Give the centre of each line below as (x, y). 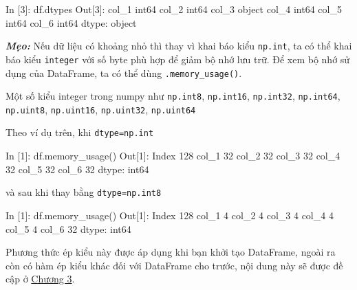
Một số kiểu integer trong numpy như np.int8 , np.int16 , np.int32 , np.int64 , (173, 96)
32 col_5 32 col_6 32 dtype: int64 (77, 169)
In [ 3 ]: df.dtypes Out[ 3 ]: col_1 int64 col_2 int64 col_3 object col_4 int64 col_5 (174, 9)
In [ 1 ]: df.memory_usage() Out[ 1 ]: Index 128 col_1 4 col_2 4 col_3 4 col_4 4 (170, 215)
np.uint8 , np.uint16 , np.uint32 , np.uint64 (101, 109)
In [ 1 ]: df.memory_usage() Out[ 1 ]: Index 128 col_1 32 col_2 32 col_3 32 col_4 (173, 156)
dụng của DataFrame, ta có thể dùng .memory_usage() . (124, 72)
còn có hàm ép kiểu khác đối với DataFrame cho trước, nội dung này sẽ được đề (174, 265)
